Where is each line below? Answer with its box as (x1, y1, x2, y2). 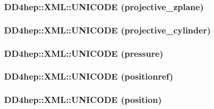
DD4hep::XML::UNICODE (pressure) (4, 47, 164, 59)
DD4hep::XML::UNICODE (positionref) (4, 70, 173, 83)
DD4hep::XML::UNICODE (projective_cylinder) (4, 23, 211, 36)
